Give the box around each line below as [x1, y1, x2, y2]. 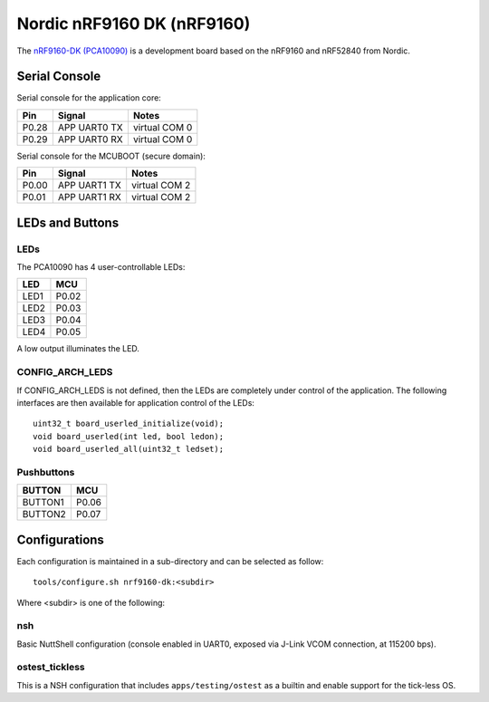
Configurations [16, 532, 104, 547]
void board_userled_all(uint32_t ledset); [33, 444, 225, 455]
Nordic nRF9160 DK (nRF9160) [16, 14, 251, 34]
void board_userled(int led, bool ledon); [33, 431, 225, 441]
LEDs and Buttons [16, 215, 120, 230]
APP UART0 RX [57, 132, 123, 145]
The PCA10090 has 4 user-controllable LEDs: [16, 262, 186, 272]
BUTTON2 [22, 508, 67, 521]
